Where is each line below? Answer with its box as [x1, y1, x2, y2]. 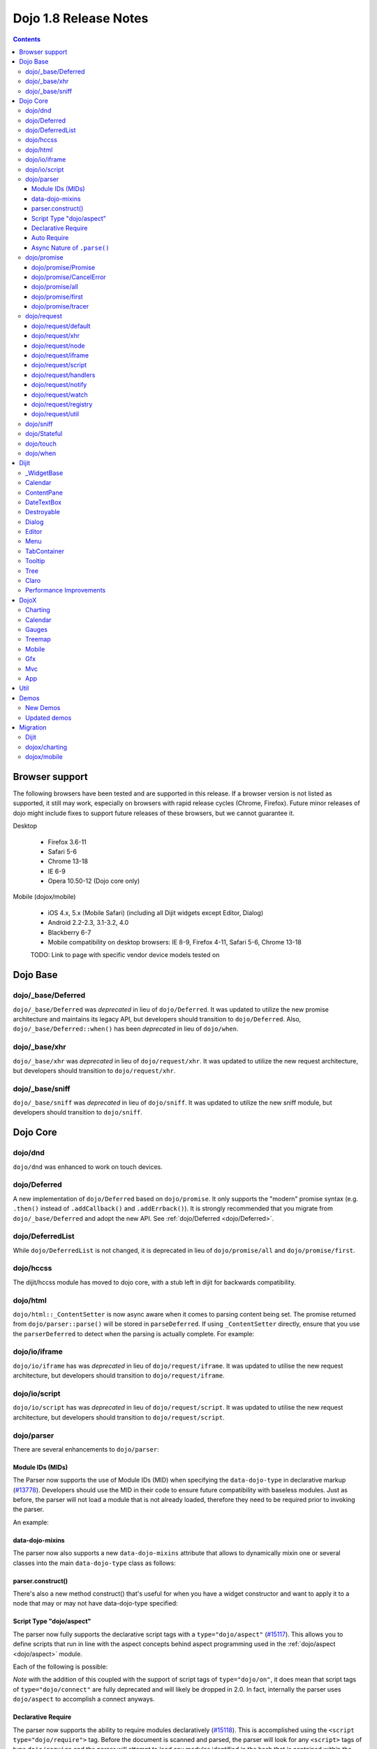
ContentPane [25, 488, 63, 497]
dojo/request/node [31, 341, 85, 350]
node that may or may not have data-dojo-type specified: [13, 1599, 178, 1608]
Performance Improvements [25, 586, 106, 595]
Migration [19, 723, 47, 731]
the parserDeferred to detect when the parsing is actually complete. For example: [13, 1329, 255, 1338]
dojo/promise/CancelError [31, 273, 106, 281]
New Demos [25, 704, 61, 712]
